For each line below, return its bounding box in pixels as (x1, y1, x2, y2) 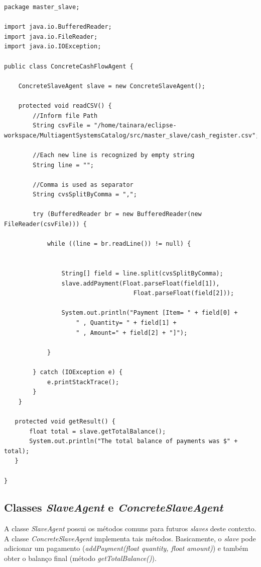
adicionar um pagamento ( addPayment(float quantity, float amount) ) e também (4, 543, 248, 553)
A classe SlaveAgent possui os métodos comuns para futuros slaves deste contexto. (4, 523, 256, 534)
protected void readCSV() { (18, 102, 112, 109)
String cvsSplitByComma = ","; (33, 191, 137, 198)
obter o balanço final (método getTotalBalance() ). (4, 553, 157, 563)
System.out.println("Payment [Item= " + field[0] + (61, 309, 238, 317)
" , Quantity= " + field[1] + (76, 319, 177, 326)
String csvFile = (33, 122, 90, 129)
